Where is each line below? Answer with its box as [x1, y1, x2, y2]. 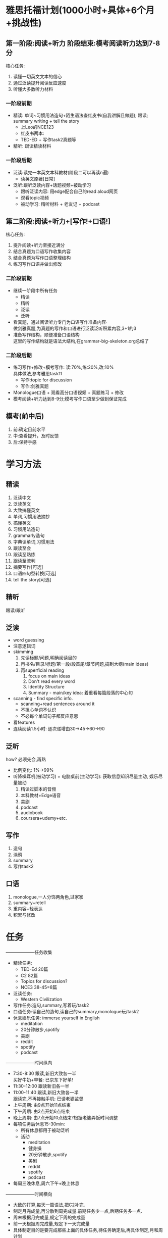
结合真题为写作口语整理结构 [13, 255, 71, 261]
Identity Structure [28, 684, 65, 690]
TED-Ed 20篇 [20, 966, 48, 972]
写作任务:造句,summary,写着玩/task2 [13, 1002, 89, 1008]
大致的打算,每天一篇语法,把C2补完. [13, 1202, 85, 1208]
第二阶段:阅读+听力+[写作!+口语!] [6, 217, 110, 225]
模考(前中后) [6, 412, 44, 421]
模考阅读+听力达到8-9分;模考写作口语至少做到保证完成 [13, 396, 127, 402]
